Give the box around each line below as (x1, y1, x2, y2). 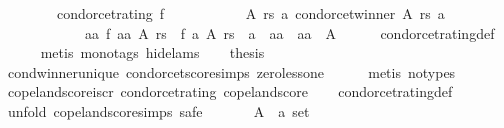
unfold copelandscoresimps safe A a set (7, 100, 310, 121)
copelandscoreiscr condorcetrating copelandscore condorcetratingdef (7, 81, 453, 102)
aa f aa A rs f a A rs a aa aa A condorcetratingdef (84, 22, 495, 43)
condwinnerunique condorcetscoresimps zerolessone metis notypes (7, 61, 456, 82)
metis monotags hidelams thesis (40, 42, 265, 63)
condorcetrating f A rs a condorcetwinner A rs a (56, 3, 445, 23)
